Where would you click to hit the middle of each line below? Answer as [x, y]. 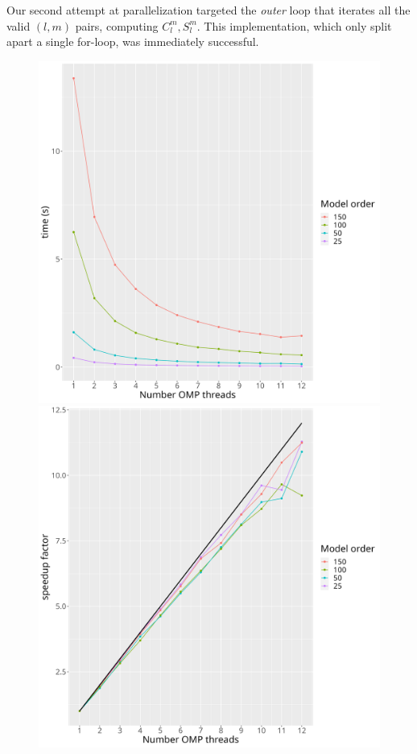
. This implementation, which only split [294, 25]
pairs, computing [117, 25]
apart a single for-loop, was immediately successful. [133, 41]
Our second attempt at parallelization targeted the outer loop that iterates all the [208, 10]
